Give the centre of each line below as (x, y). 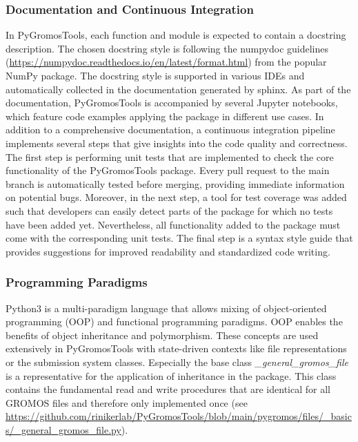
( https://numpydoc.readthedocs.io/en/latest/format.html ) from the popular (166, 62)
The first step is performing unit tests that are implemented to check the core (170, 156)
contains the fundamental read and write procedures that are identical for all (168, 389)
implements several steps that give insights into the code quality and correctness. (177, 143)
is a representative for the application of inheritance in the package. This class (171, 375)
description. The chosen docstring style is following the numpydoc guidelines (167, 48)
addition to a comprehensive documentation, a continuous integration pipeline (170, 129)
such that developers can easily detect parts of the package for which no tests (169, 210)
